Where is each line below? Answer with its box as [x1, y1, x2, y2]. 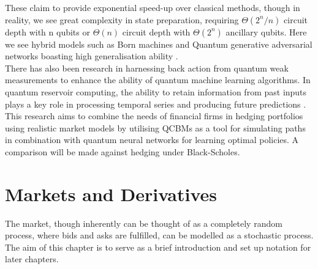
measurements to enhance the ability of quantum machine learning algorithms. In [5, 73, 311, 86]
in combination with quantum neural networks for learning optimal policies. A [5, 133, 299, 146]
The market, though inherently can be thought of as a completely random [5, 216, 282, 229]
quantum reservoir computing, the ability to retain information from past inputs [5, 85, 307, 98]
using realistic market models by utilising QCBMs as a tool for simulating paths [5, 121, 306, 134]
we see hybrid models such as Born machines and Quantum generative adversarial [5, 37, 312, 50]
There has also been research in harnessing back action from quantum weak [5, 61, 289, 74]
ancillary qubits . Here [225, 25, 307, 38]
